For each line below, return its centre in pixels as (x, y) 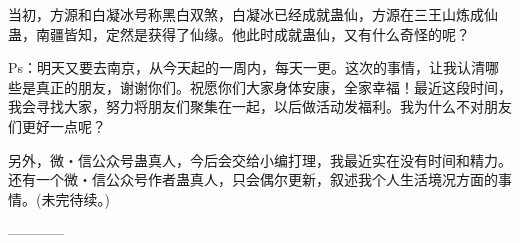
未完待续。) (75, 198)
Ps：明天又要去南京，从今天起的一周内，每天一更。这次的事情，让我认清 (247, 67)
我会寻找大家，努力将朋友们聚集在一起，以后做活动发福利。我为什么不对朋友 (260, 106)
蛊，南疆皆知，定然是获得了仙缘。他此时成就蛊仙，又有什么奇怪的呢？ (239, 33)
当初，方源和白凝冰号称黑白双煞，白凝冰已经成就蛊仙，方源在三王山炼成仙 (253, 14)
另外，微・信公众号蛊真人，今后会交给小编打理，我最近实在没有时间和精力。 (260, 159)
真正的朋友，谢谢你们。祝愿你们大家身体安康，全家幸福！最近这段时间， (273, 86)
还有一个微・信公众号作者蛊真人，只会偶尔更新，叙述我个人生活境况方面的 (253, 179)
